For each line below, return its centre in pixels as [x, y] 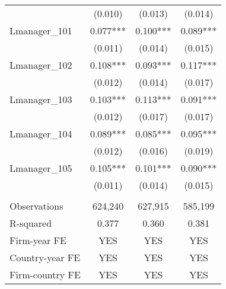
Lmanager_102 [41, 65]
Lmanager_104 [41, 134]
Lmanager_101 [41, 30]
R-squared [31, 223]
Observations [36, 206]
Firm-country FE [45, 274]
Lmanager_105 [41, 168]
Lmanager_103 [41, 99]
